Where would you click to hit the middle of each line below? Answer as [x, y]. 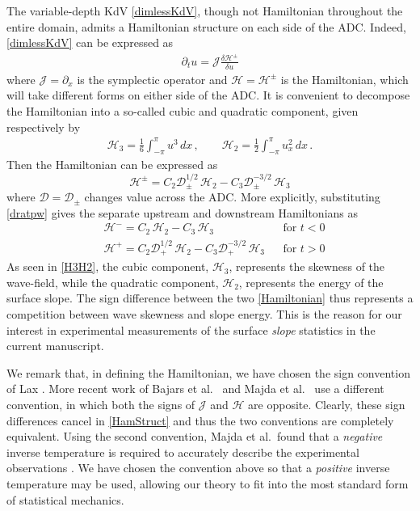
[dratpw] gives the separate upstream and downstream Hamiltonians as [183, 212]
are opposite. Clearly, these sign [327, 404]
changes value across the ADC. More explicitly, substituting [232, 197]
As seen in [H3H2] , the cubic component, [108, 266]
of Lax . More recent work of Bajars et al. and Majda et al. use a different [195, 389]
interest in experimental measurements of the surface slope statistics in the [191, 329]
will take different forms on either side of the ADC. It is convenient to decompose [208, 95]
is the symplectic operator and [152, 79]
